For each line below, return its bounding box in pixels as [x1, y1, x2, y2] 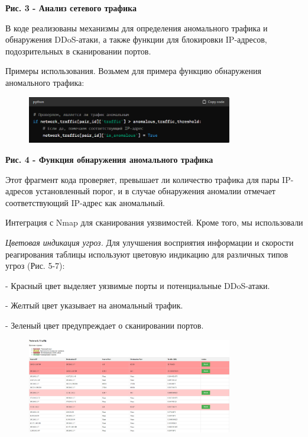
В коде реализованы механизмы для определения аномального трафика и [5, 21, 268, 34]
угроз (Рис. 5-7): [5, 259, 65, 272]
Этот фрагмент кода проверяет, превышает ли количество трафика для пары [5, 173, 280, 185]
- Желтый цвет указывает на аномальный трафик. [5, 299, 183, 311]
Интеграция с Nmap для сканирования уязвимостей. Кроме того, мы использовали [5, 216, 303, 229]
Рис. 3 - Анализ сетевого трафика [5, 2, 137, 14]
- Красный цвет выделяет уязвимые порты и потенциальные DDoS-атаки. [5, 279, 270, 291]
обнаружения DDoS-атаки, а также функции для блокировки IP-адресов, [5, 33, 267, 46]
